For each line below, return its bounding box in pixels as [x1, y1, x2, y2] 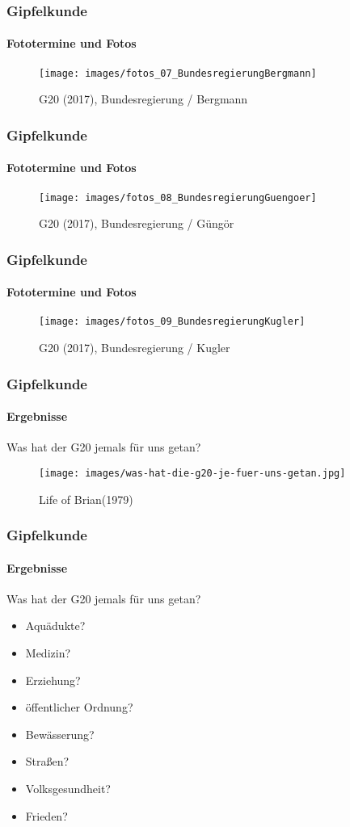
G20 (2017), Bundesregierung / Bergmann [39, 90, 248, 107]
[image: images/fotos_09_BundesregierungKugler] [39, 316, 306, 328]
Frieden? [25, 807, 68, 824]
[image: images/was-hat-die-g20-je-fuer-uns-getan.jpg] [39, 467, 346, 479]
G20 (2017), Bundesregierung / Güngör [39, 215, 234, 232]
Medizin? [25, 644, 71, 661]
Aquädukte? [25, 617, 86, 634]
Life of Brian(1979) [39, 490, 133, 507]
